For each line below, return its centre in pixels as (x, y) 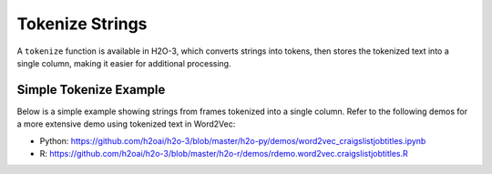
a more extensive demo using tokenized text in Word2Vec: (126, 124)
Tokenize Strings (82, 24)
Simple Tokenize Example (91, 90)
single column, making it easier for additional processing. (124, 63)
